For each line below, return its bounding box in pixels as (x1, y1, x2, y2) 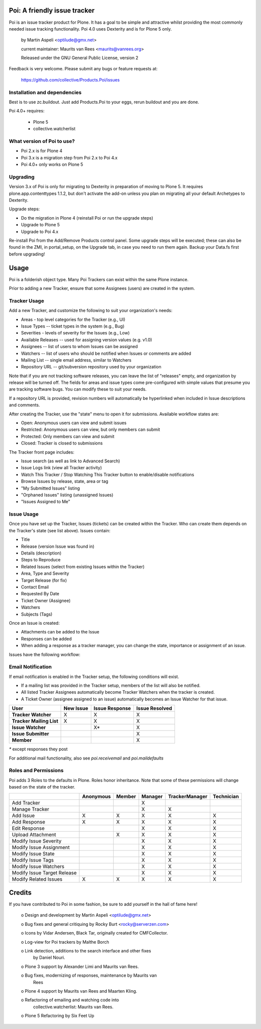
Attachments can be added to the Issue (21, 629, 100, 635)
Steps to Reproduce (21, 557, 61, 563)
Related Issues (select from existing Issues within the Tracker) (21, 564, 145, 570)
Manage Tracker (12, 806, 49, 812)
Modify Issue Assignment (12, 844, 70, 851)
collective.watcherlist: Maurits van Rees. (33, 1004, 114, 1010)
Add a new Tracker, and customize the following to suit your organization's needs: (9, 308, 173, 314)
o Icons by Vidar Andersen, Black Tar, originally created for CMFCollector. (21, 930, 168, 936)
